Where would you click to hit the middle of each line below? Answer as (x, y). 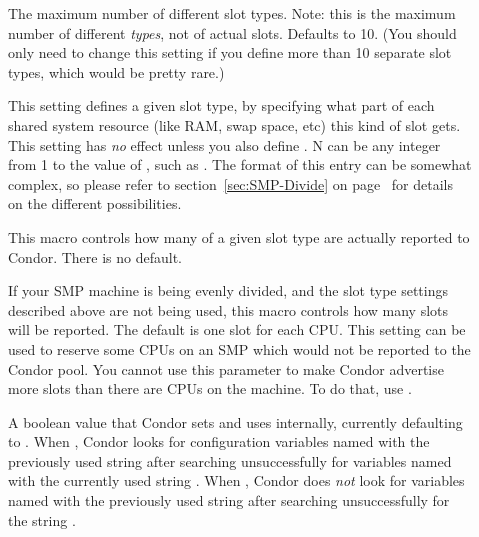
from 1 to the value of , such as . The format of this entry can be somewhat (240, 164)
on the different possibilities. (95, 203)
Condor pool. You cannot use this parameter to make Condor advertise (226, 368)
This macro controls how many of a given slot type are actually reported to (239, 236)
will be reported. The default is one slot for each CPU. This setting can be (237, 329)
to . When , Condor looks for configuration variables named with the (219, 441)
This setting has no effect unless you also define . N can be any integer (224, 144)
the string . (42, 519)
